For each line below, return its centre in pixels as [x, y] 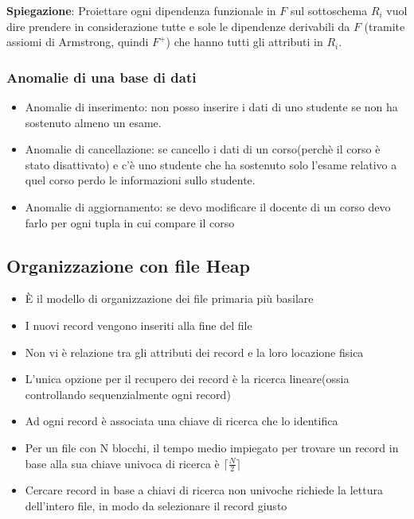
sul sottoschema [329, 10]
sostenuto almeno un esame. [93, 122]
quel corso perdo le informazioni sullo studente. [140, 180]
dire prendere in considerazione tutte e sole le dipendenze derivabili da [178, 26]
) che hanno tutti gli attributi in [244, 42]
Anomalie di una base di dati [102, 77]
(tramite [385, 26]
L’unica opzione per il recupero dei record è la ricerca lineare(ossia [187, 379]
